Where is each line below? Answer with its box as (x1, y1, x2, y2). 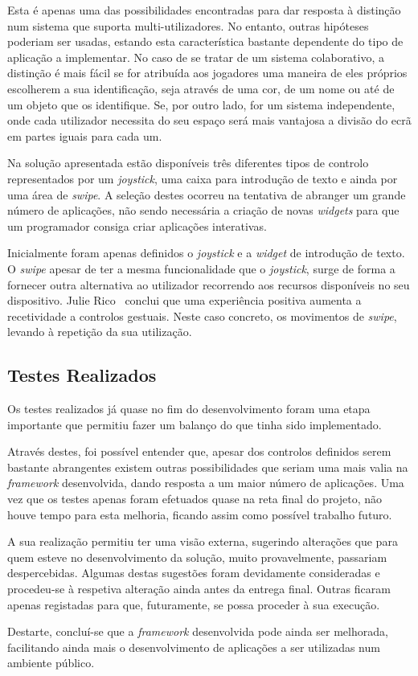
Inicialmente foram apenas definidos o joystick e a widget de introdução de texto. (7, 244, 405, 261)
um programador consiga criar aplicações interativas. (7, 217, 267, 234)
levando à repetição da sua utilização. (7, 323, 192, 340)
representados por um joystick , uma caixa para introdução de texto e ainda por (7, 170, 398, 186)
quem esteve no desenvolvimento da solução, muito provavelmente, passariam (7, 548, 387, 565)
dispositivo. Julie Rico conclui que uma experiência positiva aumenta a (7, 292, 362, 309)
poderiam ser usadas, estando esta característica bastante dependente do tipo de (7, 33, 404, 50)
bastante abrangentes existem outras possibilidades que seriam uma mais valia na (7, 458, 408, 475)
